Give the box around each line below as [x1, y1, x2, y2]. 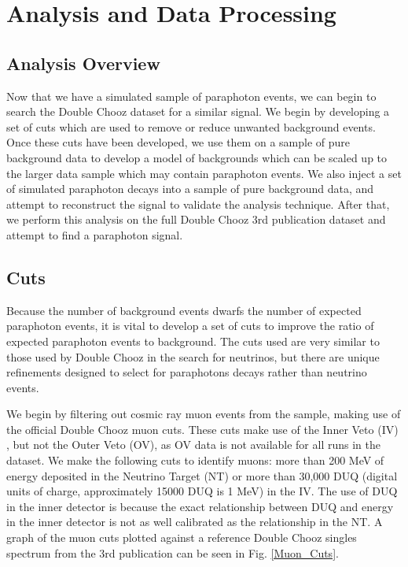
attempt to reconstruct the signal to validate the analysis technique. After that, [6, 195, 390, 212]
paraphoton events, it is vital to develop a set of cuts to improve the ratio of [6, 317, 374, 334]
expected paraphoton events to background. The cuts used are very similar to [6, 332, 380, 349]
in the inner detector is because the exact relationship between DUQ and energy [6, 498, 394, 514]
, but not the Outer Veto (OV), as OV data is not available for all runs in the [6, 436, 380, 453]
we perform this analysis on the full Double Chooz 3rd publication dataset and [6, 211, 386, 228]
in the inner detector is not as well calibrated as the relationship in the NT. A [6, 513, 383, 530]
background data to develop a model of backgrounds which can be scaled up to [6, 149, 388, 165]
